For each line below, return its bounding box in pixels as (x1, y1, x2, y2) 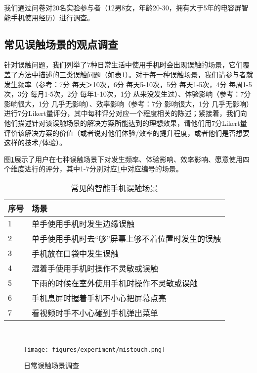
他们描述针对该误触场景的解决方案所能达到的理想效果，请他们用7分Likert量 (4, 117, 247, 128)
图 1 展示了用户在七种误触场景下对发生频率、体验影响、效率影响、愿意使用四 (4, 154, 250, 164)
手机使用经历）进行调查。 (10, 12, 94, 22)
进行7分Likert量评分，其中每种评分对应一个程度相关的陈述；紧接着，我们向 (4, 108, 247, 118)
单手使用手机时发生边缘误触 (32, 217, 135, 229)
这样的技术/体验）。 (4, 137, 66, 148)
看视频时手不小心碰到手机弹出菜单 (32, 307, 159, 319)
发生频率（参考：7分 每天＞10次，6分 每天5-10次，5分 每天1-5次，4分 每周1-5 (4, 79, 252, 89)
